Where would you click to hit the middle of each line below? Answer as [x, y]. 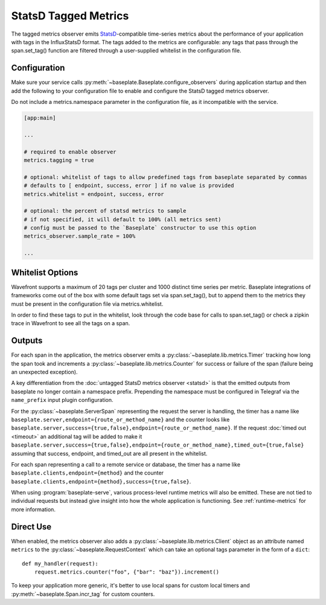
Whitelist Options [45, 272]
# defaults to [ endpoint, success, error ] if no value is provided [129, 186]
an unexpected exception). [44, 372]
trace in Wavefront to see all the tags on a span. [71, 323]
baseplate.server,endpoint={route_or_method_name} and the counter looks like [120, 419]
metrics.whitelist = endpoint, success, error [94, 194]
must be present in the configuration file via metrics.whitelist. [87, 304]
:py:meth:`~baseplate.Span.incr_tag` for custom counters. [83, 594]
